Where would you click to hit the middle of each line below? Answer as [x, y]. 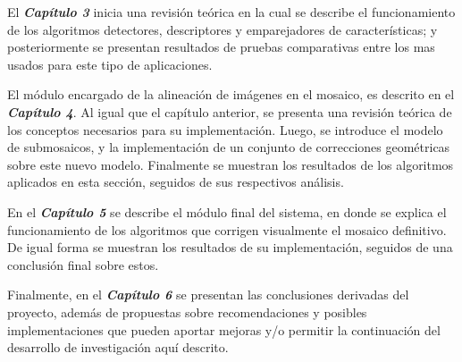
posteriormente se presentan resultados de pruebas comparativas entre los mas [221, 47]
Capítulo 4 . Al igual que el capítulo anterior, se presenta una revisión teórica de [230, 111]
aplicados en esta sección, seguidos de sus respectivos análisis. [176, 182]
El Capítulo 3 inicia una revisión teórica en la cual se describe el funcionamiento [231, 12]
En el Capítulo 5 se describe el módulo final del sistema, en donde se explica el [227, 211]
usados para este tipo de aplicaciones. [110, 64]
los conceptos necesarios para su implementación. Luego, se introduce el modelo [225, 129]
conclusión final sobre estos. [83, 264]
